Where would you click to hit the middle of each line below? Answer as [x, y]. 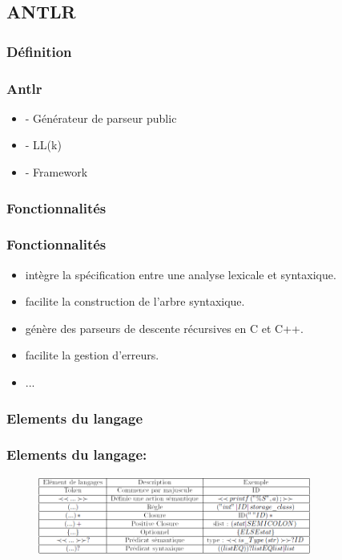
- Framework [56, 172]
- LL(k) [43, 145]
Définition [39, 51]
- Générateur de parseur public [101, 118]
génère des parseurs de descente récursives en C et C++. [164, 328]
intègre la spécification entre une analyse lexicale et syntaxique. [181, 274]
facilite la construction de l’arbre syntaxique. [135, 301]
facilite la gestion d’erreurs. [92, 355]
